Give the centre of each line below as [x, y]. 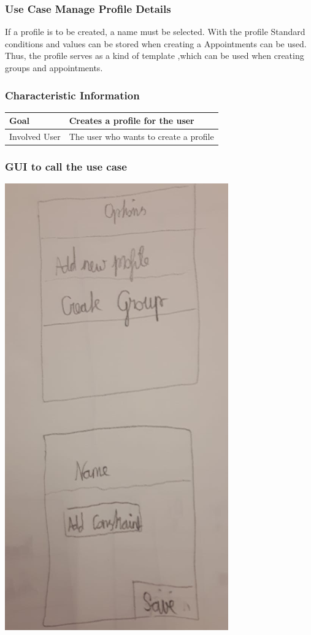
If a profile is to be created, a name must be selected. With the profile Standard [155, 32]
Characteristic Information [72, 95]
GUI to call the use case [66, 167]
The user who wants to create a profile [141, 137]
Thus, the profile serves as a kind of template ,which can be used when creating [155, 56]
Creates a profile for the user [132, 121]
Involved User [35, 137]
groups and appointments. [54, 67]
